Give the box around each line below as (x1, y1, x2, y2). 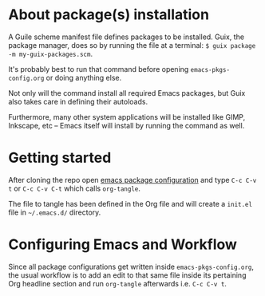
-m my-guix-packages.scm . (8, 49, 93, 58)
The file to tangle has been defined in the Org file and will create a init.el (8, 199, 253, 208)
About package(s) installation (8, 6, 210, 24)
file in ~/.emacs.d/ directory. (8, 207, 101, 217)
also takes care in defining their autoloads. (8, 97, 148, 106)
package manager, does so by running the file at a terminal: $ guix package (8, 40, 256, 49)
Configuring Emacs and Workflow (8, 235, 238, 254)
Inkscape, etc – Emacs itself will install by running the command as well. (8, 120, 245, 130)
